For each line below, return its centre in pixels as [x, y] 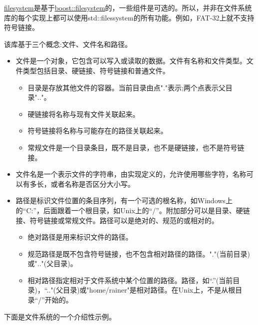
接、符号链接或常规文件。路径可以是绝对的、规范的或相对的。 [117, 220]
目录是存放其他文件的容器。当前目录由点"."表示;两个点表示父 [127, 87]
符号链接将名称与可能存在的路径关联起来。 [98, 131]
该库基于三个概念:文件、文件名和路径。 [68, 44]
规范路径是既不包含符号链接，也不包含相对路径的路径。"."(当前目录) [139, 253]
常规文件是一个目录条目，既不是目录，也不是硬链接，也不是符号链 [136, 147]
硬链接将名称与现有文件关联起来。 [84, 114]
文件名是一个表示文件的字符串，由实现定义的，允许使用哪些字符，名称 [131, 174]
